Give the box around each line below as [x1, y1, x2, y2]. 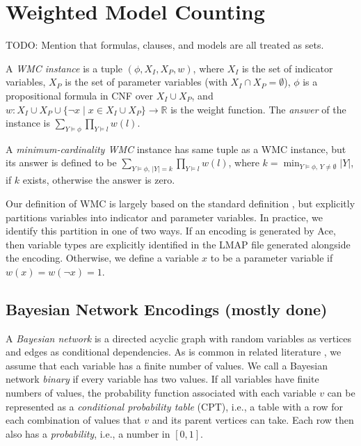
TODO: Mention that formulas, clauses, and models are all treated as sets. [6, 38, 324, 52]
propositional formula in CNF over [6, 88, 153, 102]
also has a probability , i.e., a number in [6, 426, 170, 440]
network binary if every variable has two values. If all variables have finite [6, 372, 319, 386]
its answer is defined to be [6, 155, 117, 170]
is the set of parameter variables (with [65, 74, 227, 89]
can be [327, 385, 355, 400]
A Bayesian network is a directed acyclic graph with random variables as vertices [6, 330, 352, 345]
